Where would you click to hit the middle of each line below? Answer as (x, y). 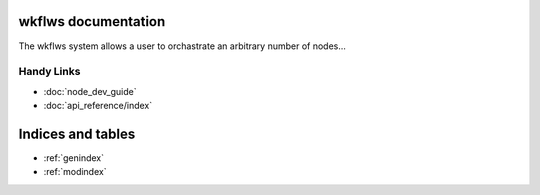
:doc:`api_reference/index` (98, 106)
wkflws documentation (92, 21)
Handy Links (49, 72)
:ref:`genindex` (74, 157)
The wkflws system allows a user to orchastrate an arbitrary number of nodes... (182, 46)
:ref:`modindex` (75, 172)
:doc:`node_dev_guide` (90, 91)
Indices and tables (77, 133)
